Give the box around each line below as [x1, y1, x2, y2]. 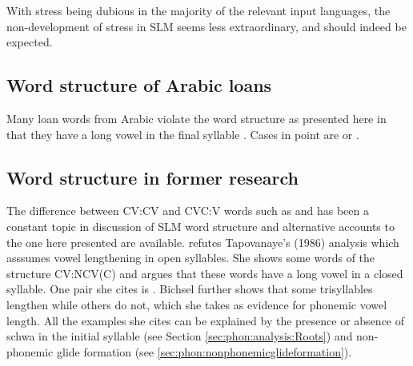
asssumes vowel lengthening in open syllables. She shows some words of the [6, 249, 375, 266]
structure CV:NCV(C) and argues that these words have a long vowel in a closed [6, 265, 403, 281]
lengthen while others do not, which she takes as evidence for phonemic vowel [6, 296, 387, 312]
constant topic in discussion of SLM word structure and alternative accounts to [6, 217, 395, 234]
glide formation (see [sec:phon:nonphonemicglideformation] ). [56, 343, 352, 360]
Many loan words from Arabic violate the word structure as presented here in [6, 109, 387, 126]
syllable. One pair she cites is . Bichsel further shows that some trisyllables [6, 280, 373, 297]
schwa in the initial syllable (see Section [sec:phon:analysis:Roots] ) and [6, 328, 353, 344]
